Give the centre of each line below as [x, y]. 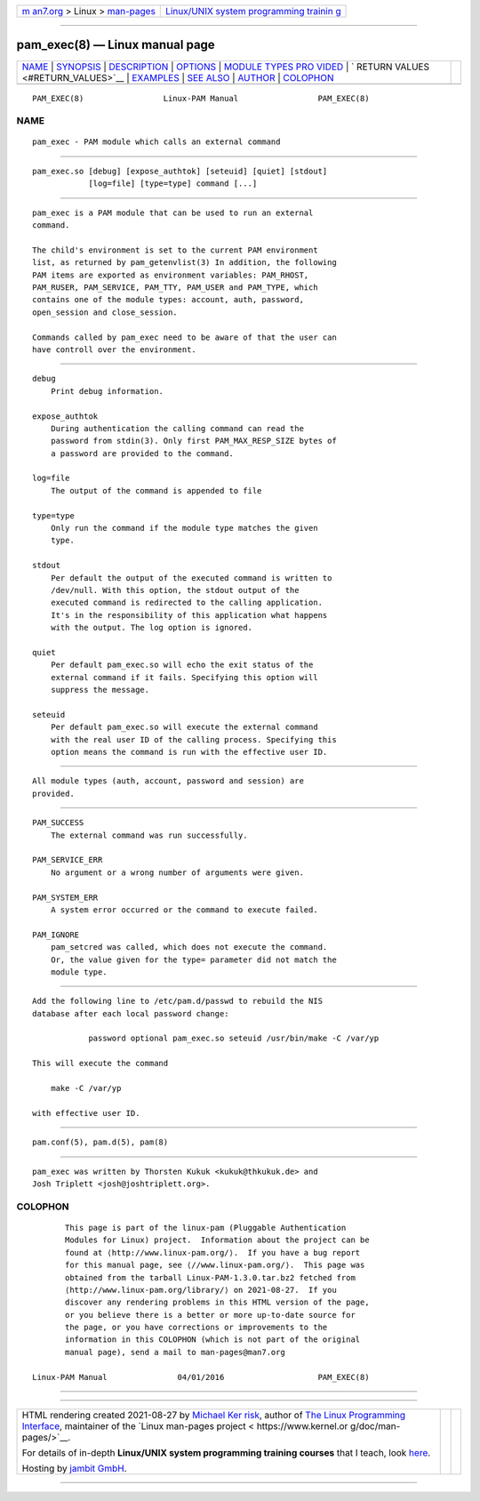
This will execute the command [100, 1064]
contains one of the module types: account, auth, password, [168, 300]
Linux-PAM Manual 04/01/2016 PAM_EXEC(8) [201, 1377]
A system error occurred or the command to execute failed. [184, 910]
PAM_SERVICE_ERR [68, 860]
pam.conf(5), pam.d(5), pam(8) [100, 1142]
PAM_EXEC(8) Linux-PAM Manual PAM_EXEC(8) [201, 98]
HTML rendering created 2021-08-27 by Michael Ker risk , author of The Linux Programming [214, 1416]
